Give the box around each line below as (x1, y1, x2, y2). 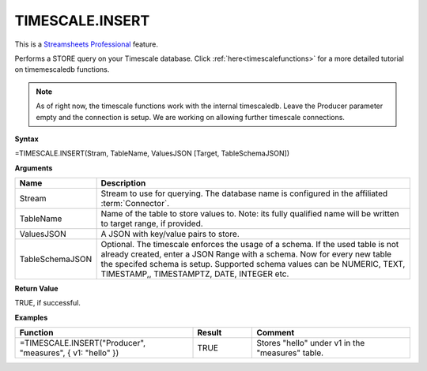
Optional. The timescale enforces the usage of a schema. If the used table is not (100, 239, 399, 250)
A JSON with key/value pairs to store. (100, 229, 240, 240)
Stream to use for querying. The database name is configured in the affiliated (100, 188, 388, 199)
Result (197, 328, 222, 339)
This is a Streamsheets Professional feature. (14, 39, 158, 49)
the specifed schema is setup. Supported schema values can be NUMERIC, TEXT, (100, 259, 406, 270)
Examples (14, 313, 48, 322)
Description (100, 178, 146, 189)
